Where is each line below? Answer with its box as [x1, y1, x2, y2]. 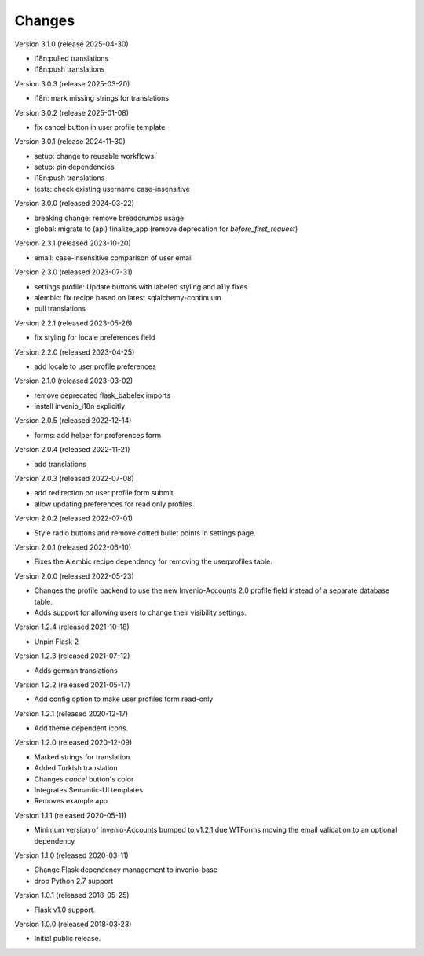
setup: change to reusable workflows [34, 151, 155, 160]
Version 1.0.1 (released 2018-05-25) [14, 891, 130, 900]
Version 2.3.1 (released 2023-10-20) [14, 238, 131, 248]
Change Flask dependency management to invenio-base [34, 865, 217, 874]
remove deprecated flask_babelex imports [34, 390, 171, 400]
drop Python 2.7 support [34, 876, 114, 885]
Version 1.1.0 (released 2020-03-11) [14, 850, 129, 860]
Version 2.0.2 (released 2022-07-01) [14, 513, 133, 523]
